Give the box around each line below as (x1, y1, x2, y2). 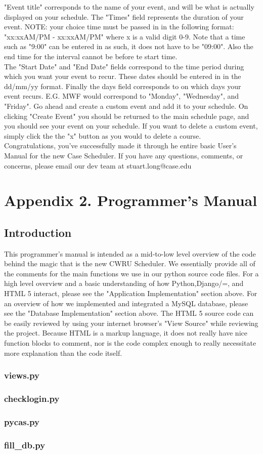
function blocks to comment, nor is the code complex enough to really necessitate (4, 338, 256, 348)
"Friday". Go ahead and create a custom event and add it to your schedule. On (4, 100, 248, 111)
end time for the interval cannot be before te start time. (4, 51, 178, 61)
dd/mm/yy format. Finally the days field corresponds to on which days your (4, 80, 241, 91)
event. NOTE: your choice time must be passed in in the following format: (4, 21, 234, 32)
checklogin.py (4, 392, 60, 404)
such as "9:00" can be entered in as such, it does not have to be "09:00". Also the (4, 41, 253, 52)
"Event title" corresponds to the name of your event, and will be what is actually (4, 2, 254, 12)
